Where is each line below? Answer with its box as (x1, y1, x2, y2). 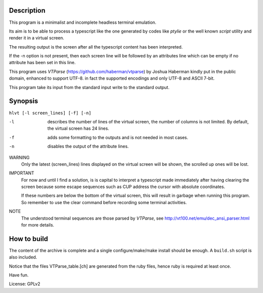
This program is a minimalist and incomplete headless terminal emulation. (9, 19, 157, 25)
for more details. (21, 222, 55, 228)
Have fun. (9, 272, 29, 278)
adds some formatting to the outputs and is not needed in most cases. (47, 134, 188, 140)
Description (9, 6, 46, 15)
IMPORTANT (9, 170, 35, 176)
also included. (9, 254, 38, 260)
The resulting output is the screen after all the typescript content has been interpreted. (9, 44, 183, 50)
